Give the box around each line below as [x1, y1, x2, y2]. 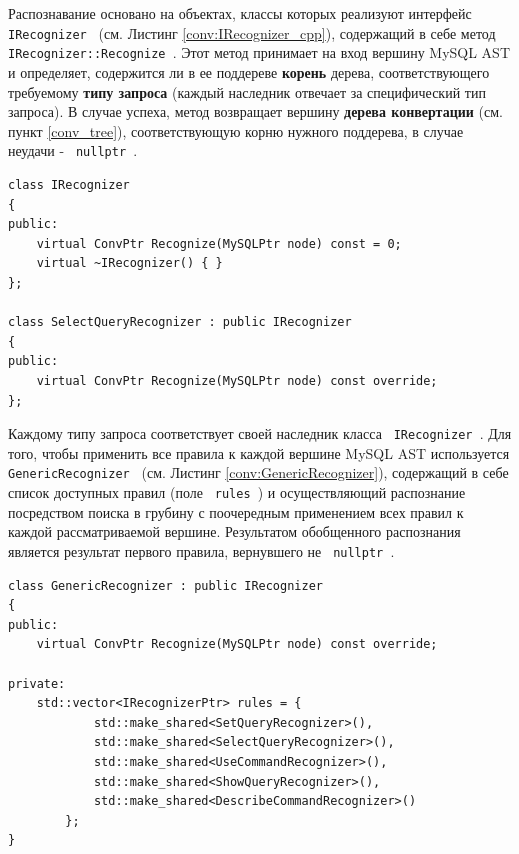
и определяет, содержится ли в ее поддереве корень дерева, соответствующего [8, 61, 490, 82]
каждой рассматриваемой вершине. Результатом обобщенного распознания [8, 521, 461, 542]
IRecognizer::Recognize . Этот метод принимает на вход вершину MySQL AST [8, 42, 511, 63]
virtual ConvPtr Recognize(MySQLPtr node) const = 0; [36, 236, 402, 251]
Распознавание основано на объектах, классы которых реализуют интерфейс [8, 3, 472, 23]
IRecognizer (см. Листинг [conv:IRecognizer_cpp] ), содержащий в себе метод [8, 22, 496, 43]
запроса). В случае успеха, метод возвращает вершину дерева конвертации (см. [8, 101, 503, 122]
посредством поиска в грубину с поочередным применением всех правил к [8, 501, 464, 522]
